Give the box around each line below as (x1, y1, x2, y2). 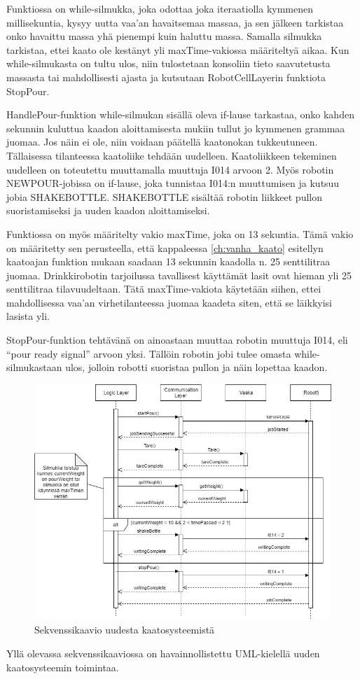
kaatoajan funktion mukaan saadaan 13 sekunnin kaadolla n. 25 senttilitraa (6, 254, 331, 269)
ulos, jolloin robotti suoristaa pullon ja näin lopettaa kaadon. (65, 360, 328, 374)
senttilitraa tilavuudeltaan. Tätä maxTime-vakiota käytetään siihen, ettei (6, 281, 321, 296)
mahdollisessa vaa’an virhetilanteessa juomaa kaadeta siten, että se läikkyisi (6, 295, 332, 309)
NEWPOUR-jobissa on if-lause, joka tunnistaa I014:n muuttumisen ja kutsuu (6, 176, 340, 190)
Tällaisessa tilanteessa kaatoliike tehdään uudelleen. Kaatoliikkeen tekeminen (6, 148, 337, 162)
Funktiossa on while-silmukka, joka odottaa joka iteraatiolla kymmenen (6, 1, 314, 15)
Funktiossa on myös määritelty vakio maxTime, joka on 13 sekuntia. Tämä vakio (6, 226, 354, 241)
